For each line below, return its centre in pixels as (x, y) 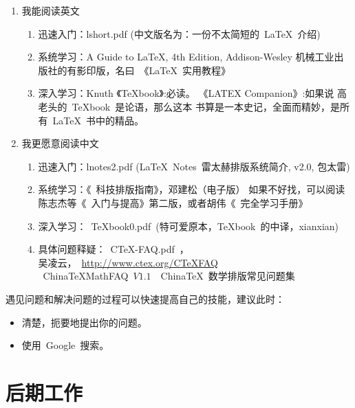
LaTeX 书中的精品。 (98, 120)
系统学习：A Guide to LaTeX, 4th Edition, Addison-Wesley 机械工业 (186, 57)
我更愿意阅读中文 (60, 143)
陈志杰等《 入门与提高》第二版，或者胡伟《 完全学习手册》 (173, 202)
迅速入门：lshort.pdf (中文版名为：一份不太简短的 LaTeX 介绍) (179, 33)
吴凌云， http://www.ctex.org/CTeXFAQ (128, 262)
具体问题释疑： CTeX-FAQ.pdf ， (114, 249)
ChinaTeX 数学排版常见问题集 (228, 276)
